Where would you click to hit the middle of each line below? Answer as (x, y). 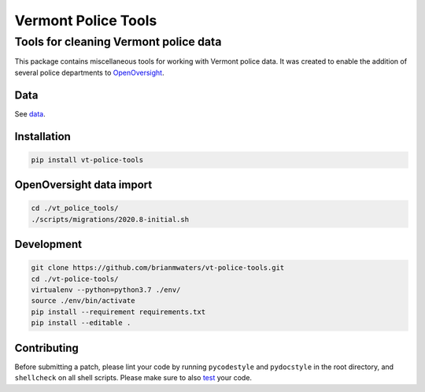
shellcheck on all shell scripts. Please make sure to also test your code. (133, 378)
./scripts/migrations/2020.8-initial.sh (110, 219)
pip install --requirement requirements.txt (118, 312)
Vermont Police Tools (86, 20)
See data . (30, 113)
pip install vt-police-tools (87, 160)
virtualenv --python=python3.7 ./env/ (106, 290)
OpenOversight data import (83, 185)
